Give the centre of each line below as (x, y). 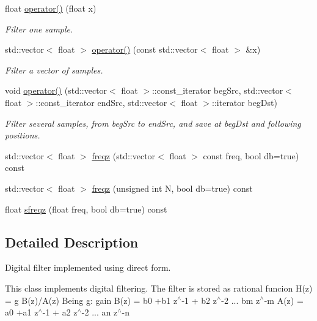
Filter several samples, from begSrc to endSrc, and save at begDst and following (153, 123)
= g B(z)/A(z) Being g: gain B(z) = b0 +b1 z (91, 300)
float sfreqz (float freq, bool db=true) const (86, 209)
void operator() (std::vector (56, 90)
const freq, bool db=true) (251, 155)
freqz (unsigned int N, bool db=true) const (172, 188)
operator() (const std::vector (145, 49)
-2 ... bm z (241, 300)
